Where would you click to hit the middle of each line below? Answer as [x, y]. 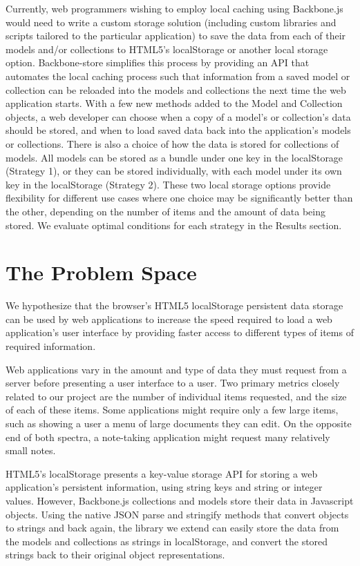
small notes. [31, 450]
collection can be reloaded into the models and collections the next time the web [176, 89]
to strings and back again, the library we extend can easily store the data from [172, 528]
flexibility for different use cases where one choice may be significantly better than [179, 198]
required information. [51, 346]
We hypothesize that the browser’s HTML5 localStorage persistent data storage [174, 305]
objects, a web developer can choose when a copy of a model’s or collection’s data [178, 116]
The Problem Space [101, 272]
